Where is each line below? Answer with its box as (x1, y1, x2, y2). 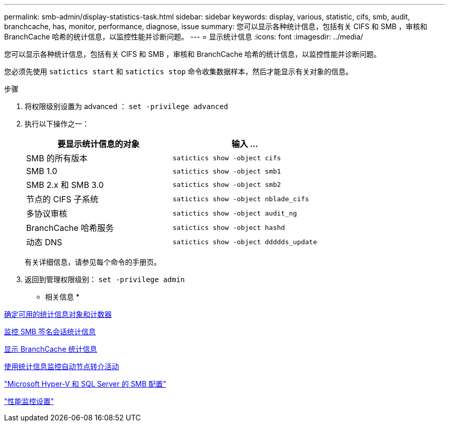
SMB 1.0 (26, 166, 57, 176)
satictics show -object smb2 (172, 180, 281, 188)
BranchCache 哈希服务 (26, 223, 114, 233)
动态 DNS (26, 237, 63, 247)
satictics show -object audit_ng (172, 209, 297, 217)
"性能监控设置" (4, 397, 54, 406)
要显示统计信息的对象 (57, 139, 139, 149)
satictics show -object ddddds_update (172, 238, 317, 246)
